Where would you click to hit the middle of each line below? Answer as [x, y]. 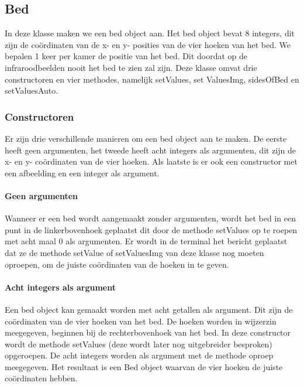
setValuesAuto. [32, 90]
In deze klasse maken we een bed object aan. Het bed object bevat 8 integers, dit [150, 33]
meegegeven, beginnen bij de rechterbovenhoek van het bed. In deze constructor [148, 332]
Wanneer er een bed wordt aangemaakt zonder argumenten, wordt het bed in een [151, 218]
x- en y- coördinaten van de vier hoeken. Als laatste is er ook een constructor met [151, 161]
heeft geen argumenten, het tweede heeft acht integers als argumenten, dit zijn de [150, 150]
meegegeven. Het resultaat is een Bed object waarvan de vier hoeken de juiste [144, 366]
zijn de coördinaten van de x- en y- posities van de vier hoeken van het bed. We [148, 44]
